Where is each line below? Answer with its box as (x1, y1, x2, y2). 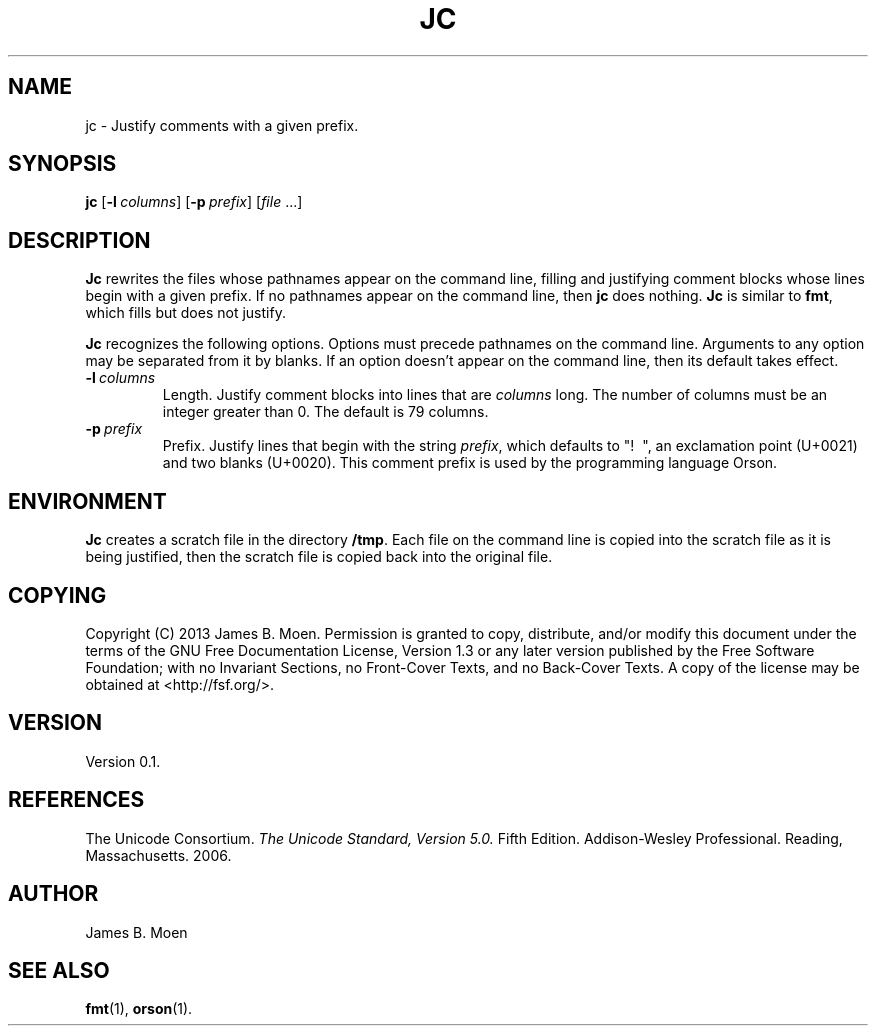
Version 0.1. (85, 752, 161, 770)
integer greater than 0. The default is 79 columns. (162, 403, 489, 421)
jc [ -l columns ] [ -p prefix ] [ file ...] (85, 193, 303, 211)
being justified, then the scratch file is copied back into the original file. (85, 548, 553, 566)
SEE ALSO (8, 957, 110, 983)
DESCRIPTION (8, 227, 151, 253)
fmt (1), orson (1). (85, 1000, 193, 1018)
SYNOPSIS (8, 151, 117, 177)
